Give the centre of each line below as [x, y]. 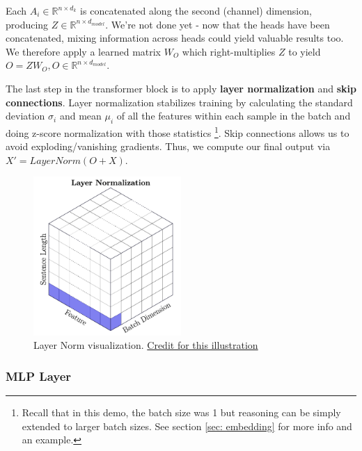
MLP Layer [39, 376]
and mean [80, 116]
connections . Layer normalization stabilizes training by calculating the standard [179, 102]
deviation [25, 116]
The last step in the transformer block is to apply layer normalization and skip [181, 88]
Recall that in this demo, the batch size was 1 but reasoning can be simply [181, 412]
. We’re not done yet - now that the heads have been [218, 24]
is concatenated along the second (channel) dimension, [196, 10]
